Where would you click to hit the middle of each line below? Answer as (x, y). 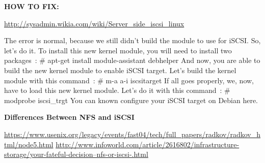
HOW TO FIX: (32, 6)
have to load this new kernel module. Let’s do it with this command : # (117, 90)
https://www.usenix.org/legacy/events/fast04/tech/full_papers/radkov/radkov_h (132, 134)
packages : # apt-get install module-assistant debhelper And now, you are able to (132, 60)
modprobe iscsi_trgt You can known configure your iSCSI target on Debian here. (131, 100)
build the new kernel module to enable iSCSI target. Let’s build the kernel (120, 70)
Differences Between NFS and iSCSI (69, 117)
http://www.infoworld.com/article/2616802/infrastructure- (148, 144)
